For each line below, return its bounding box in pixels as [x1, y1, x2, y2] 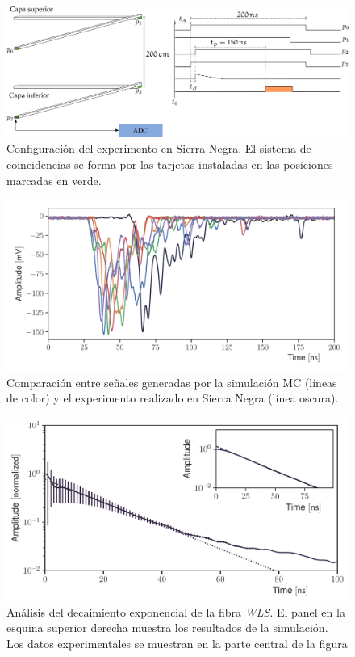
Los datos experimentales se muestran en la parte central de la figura [6, 634, 348, 651]
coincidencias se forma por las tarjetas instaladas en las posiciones [6, 156, 333, 173]
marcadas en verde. [6, 171, 102, 188]
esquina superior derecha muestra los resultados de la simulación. [6, 619, 328, 636]
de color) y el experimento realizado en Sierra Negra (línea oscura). [6, 390, 339, 406]
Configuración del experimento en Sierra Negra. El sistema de [6, 140, 311, 157]
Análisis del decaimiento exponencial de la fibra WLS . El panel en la [6, 603, 345, 620]
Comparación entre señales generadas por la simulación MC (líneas [6, 373, 337, 390]
